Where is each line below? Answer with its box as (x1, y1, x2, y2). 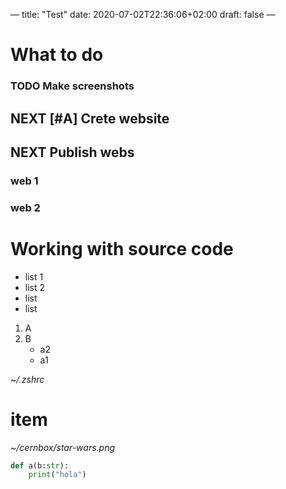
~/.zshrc (10, 373, 45, 385)
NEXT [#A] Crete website (10, 110, 170, 127)
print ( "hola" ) (28, 470, 87, 480)
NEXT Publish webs (10, 144, 135, 161)
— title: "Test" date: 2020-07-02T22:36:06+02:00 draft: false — (10, 9, 276, 20)
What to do (10, 44, 104, 66)
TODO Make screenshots (10, 79, 135, 93)
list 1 (24, 270, 44, 283)
